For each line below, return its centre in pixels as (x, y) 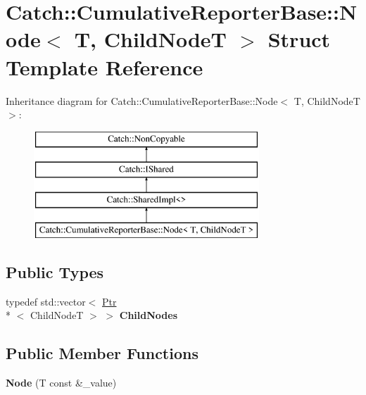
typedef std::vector (46, 301)
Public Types (55, 271)
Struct (299, 39)
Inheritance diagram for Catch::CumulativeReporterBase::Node (142, 100)
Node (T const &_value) (61, 383)
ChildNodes (149, 315)
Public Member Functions (102, 353)
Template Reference (105, 67)
